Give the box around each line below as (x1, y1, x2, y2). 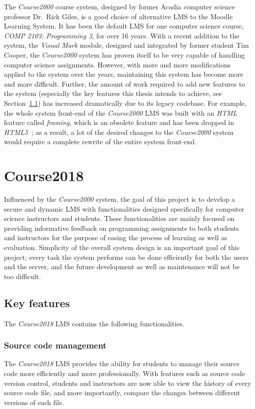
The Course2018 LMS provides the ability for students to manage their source (4, 358, 240, 369)
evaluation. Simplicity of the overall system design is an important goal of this (4, 242, 240, 252)
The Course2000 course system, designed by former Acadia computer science (4, 1, 235, 11)
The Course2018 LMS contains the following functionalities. (4, 318, 184, 328)
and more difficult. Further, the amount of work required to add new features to (4, 78, 245, 89)
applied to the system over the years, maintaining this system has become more (4, 69, 244, 79)
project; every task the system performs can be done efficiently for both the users (4, 252, 249, 262)
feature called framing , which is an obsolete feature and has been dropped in (4, 117, 234, 127)
